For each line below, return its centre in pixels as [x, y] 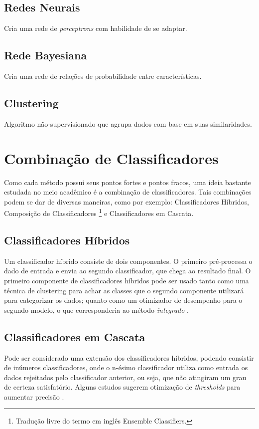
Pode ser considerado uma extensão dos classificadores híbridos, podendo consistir [129, 357]
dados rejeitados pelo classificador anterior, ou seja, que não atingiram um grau [125, 377]
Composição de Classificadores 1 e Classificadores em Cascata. [99, 212]
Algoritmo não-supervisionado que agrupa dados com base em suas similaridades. [128, 123]
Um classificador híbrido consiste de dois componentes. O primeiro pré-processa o [128, 261]
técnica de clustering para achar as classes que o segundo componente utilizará [124, 290]
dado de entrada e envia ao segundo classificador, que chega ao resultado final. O [128, 271]
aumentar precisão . [34, 396]
